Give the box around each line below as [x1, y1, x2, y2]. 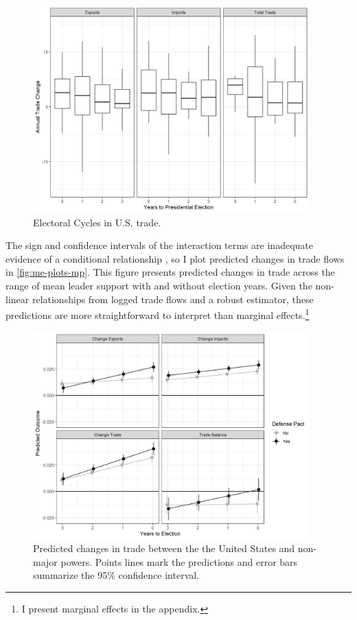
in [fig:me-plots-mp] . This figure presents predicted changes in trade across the [5, 265, 335, 279]
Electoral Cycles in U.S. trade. [33, 215, 161, 229]
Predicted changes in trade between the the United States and [33, 541, 295, 556]
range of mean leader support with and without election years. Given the [5, 278, 312, 293]
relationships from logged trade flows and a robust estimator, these [32, 291, 314, 306]
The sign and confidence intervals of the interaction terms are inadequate [5, 238, 313, 252]
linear [5, 291, 30, 306]
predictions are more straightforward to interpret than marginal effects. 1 [5, 306, 310, 322]
